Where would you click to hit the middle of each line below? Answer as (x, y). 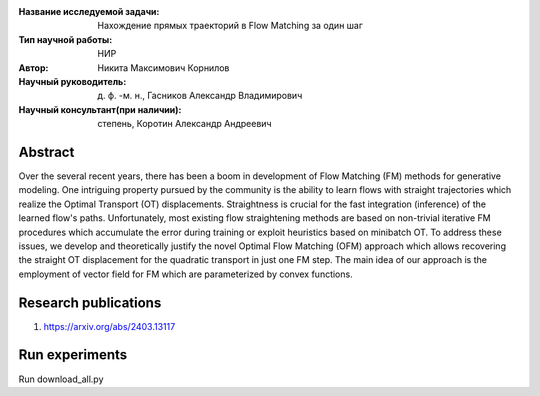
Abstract (46, 151)
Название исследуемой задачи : (89, 11)
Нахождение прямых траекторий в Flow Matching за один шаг (230, 26)
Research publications (90, 302)
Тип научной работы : (65, 39)
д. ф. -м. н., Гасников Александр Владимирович (200, 96)
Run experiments (73, 355)
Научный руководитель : (72, 81)
